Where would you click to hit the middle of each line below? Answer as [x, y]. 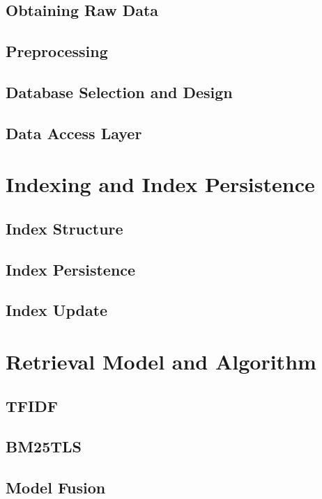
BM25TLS [44, 446]
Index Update [57, 310]
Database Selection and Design [119, 92]
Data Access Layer [74, 133]
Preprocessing [57, 51]
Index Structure [64, 228]
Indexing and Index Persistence [160, 184]
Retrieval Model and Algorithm [161, 362]
